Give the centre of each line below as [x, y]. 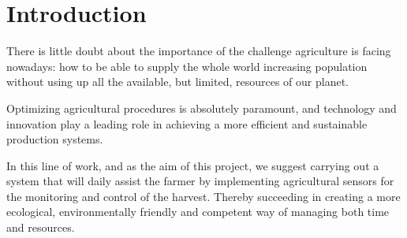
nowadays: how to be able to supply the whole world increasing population [187, 66]
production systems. [55, 139]
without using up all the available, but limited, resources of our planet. [177, 82]
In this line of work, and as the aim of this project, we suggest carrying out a [193, 165]
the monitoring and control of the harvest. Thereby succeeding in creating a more [203, 196]
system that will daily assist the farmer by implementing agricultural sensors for [200, 181]
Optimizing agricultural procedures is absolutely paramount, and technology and [202, 108]
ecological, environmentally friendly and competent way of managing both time [198, 212]
